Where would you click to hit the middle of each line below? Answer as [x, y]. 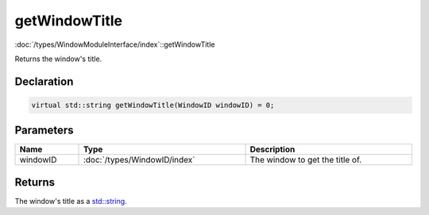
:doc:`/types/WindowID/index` [139, 160]
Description [272, 149]
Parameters [44, 131]
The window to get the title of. [306, 160]
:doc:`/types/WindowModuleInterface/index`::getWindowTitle [115, 44]
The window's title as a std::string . [71, 201]
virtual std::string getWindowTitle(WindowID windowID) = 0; [153, 105]
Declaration [44, 81]
